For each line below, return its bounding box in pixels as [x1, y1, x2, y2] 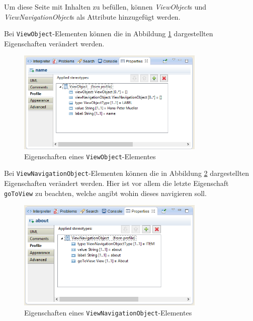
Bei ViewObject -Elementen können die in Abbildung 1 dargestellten [4, 28, 213, 39]
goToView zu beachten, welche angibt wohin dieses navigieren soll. [4, 187, 207, 198]
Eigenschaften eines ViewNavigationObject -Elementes [24, 307, 192, 317]
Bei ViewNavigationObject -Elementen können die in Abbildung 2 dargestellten [4, 168, 249, 178]
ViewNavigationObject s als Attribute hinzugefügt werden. [4, 11, 181, 22]
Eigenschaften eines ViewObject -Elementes [24, 151, 156, 161]
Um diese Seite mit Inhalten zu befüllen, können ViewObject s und [4, 2, 207, 12]
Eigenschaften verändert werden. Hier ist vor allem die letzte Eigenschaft [4, 177, 229, 188]
